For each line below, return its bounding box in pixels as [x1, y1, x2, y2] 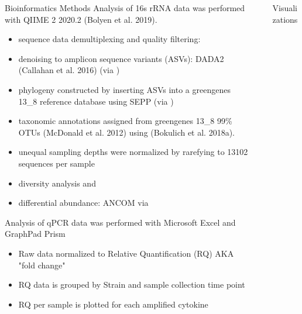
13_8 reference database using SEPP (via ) [18, 95, 174, 107]
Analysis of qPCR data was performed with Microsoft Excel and [5, 216, 236, 228]
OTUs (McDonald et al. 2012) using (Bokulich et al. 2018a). [18, 126, 235, 138]
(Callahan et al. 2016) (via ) [18, 64, 120, 76]
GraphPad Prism [5, 227, 66, 240]
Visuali [272, 2, 297, 13]
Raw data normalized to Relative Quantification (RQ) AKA [18, 247, 234, 259]
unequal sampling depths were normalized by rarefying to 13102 [18, 146, 248, 158]
